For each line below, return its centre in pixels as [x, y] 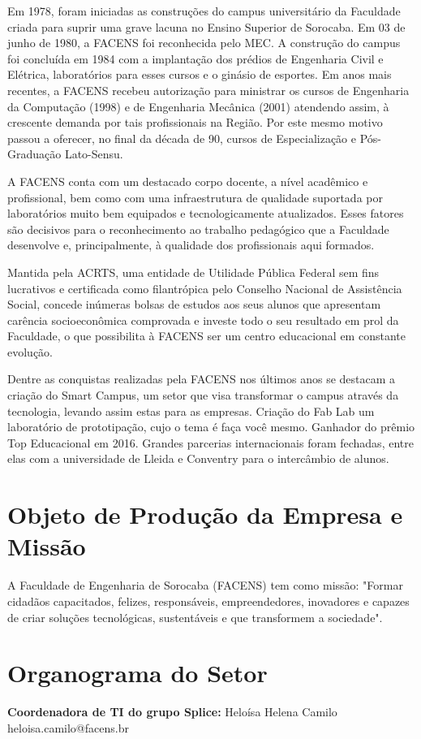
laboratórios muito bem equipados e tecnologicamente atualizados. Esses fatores [206, 213]
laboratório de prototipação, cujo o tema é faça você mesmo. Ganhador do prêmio [211, 427]
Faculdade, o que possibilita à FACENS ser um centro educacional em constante [206, 336]
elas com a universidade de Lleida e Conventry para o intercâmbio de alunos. [198, 458]
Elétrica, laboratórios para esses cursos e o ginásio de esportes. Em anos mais [200, 74]
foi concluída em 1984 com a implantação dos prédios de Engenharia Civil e [195, 58]
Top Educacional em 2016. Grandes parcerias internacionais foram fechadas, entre [210, 442]
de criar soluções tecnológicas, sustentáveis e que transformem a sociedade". [195, 617]
